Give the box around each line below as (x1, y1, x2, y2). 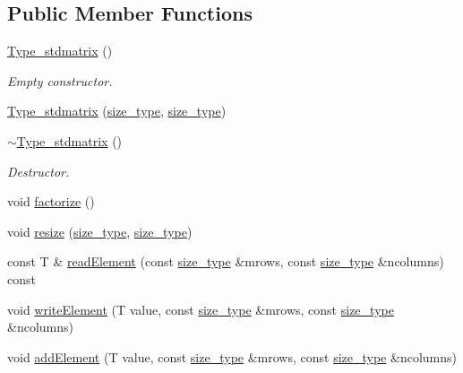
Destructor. (7, 161, 70, 180)
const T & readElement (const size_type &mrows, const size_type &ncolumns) (7, 252, 444, 271)
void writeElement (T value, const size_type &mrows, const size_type (7, 299, 394, 318)
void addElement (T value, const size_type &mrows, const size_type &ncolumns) (7, 347, 457, 366)
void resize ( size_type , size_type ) (7, 221, 193, 240)
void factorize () (7, 192, 95, 211)
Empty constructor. (7, 71, 113, 90)
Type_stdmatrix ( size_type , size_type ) (7, 101, 227, 120)
